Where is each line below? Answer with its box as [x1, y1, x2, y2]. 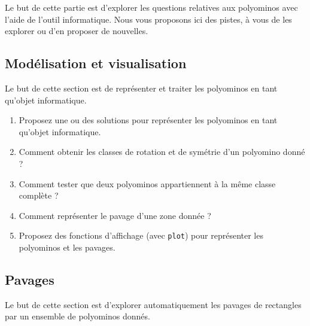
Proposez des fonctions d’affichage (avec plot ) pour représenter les [19, 229, 263, 242]
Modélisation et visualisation [5, 54, 187, 72]
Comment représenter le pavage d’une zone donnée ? [19, 209, 211, 221]
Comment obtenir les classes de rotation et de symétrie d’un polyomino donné [19, 145, 305, 158]
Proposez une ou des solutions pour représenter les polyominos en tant [19, 114, 278, 126]
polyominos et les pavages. [19, 240, 116, 253]
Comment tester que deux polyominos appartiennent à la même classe [19, 177, 276, 190]
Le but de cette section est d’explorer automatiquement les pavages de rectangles [5, 298, 302, 310]
